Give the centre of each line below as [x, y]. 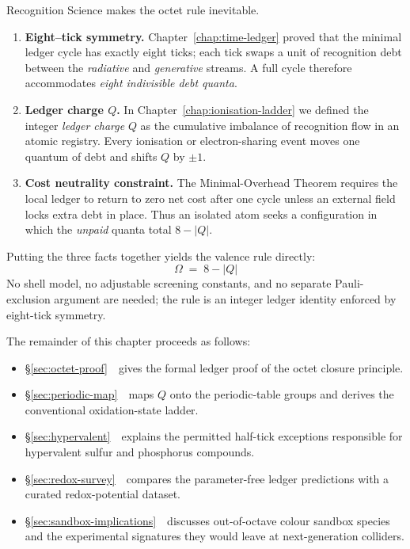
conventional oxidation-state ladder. [112, 409]
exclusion [28, 298]
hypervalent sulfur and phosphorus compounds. [140, 452]
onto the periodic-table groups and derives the [282, 394]
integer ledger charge [75, 125]
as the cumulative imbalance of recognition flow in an [270, 125]
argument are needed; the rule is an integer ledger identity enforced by [225, 298]
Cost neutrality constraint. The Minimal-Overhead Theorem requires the [211, 183]
